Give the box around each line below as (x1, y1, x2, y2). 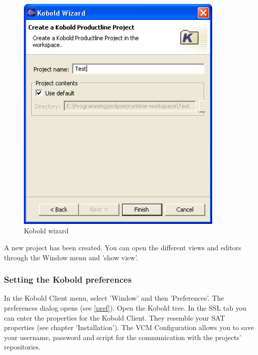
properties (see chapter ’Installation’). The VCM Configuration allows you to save (4, 322, 254, 333)
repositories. (4, 342, 41, 352)
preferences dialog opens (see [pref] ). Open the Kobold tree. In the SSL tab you (4, 302, 247, 313)
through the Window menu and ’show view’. (4, 252, 138, 262)
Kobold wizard (24, 225, 69, 236)
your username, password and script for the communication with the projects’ (4, 332, 242, 342)
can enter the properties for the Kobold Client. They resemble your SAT (4, 312, 225, 323)
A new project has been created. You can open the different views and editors (4, 242, 242, 252)
